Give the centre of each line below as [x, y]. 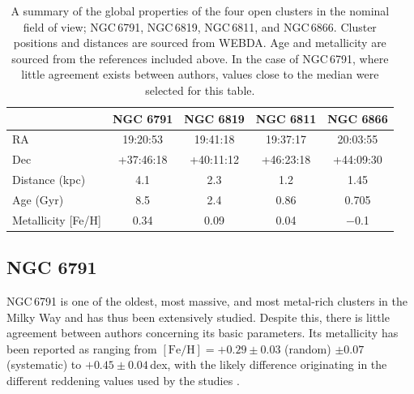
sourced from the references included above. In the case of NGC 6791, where [200, 58]
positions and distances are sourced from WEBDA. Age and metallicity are [200, 43]
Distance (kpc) [49, 180]
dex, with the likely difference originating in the [269, 364]
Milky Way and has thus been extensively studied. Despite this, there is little [198, 317]
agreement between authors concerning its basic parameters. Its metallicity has [203, 333]
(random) [308, 348]
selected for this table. [200, 90]
